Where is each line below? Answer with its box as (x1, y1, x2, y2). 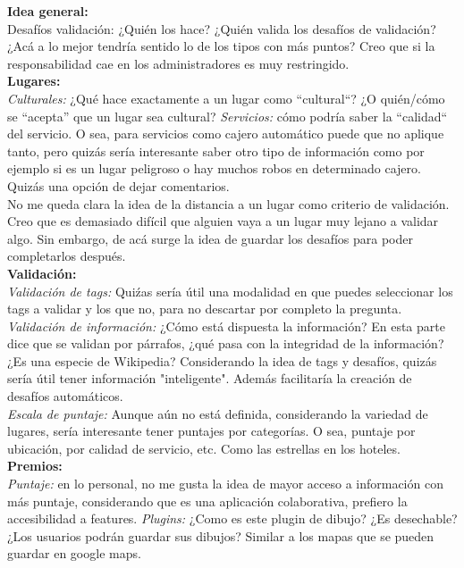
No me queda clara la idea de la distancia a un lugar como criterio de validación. (7, 194, 450, 213)
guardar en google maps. (7, 544, 141, 563)
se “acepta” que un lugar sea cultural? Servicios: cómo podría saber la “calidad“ (7, 106, 448, 125)
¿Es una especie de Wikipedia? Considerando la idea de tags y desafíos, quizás (7, 351, 437, 370)
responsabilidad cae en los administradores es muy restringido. (7, 54, 350, 72)
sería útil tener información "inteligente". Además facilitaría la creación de (7, 369, 412, 388)
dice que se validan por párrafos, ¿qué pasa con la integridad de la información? (7, 334, 444, 353)
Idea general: (7, 2, 89, 20)
